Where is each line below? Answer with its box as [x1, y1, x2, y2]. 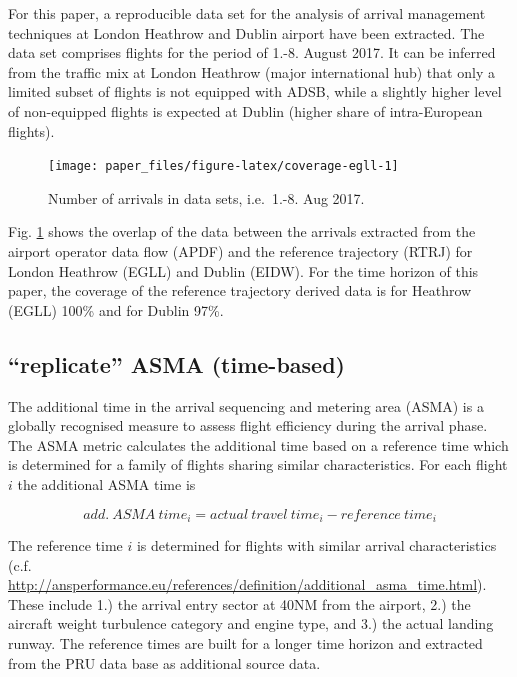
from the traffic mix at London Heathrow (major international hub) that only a [8, 61, 495, 82]
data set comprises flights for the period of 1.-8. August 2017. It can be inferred [8, 42, 496, 63]
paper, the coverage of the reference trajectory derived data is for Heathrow [8, 280, 472, 301]
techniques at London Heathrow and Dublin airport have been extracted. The [8, 22, 485, 43]
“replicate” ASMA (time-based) [8, 348, 345, 379]
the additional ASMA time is [17, 473, 196, 494]
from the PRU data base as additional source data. [8, 652, 321, 673]
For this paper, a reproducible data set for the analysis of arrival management [8, 3, 486, 23]
